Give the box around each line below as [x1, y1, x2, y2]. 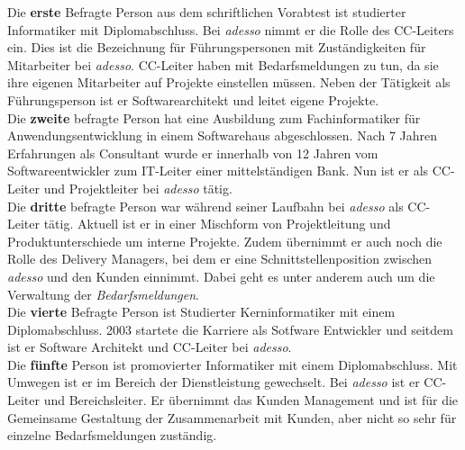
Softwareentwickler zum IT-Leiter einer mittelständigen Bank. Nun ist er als [7, 161, 429, 180]
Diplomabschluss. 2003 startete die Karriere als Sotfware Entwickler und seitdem [7, 319, 453, 338]
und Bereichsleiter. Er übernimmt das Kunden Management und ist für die [43, 391, 459, 409]
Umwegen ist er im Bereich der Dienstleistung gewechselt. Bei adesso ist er [7, 373, 420, 391]
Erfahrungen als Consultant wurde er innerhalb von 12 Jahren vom [7, 143, 378, 162]
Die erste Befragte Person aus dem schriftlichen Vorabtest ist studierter [7, 3, 406, 21]
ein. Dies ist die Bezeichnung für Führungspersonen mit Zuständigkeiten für [7, 38, 426, 57]
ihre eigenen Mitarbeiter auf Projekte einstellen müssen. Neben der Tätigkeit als [7, 73, 451, 92]
